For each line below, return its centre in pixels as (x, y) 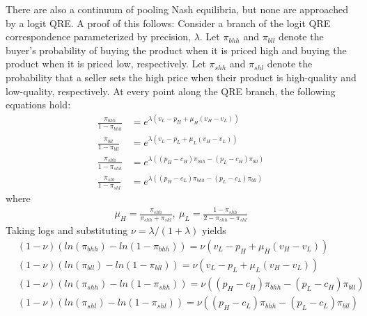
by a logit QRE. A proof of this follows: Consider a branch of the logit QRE (168, 23)
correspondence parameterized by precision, (98, 36)
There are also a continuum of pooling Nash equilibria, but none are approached (177, 9)
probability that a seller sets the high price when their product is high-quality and (181, 77)
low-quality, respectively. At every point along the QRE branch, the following (171, 91)
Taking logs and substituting (67, 230)
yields (214, 230)
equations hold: (38, 105)
